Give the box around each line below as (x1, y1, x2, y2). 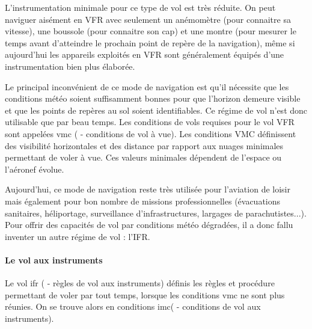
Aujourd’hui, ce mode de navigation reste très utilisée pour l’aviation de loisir (5, 183, 290, 195)
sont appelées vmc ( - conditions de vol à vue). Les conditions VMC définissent (5, 127, 296, 140)
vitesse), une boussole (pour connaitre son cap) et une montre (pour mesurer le (5, 25, 296, 37)
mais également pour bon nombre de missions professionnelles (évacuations (5, 194, 281, 207)
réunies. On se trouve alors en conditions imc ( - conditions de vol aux (5, 300, 261, 313)
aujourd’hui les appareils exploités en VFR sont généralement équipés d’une (5, 48, 284, 61)
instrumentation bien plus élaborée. (5, 60, 135, 72)
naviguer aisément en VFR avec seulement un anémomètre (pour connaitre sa (5, 13, 291, 25)
